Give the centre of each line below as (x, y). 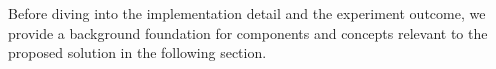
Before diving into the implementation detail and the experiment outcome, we (247, 13)
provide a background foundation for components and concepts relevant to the (248, 32)
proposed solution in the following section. (137, 52)
